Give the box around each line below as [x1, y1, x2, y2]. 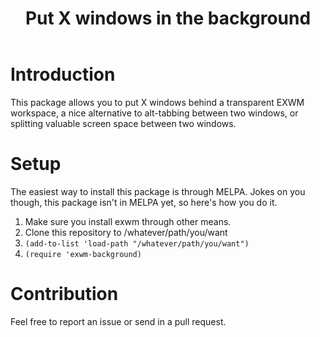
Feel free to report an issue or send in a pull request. [10, 315, 227, 327]
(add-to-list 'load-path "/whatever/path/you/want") [24, 238, 250, 249]
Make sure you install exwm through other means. [24, 215, 232, 227]
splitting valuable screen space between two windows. [10, 117, 237, 129]
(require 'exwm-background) [24, 249, 142, 259]
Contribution [10, 283, 119, 306]
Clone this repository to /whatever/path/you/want [24, 226, 228, 238]
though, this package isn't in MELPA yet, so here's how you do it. [10, 196, 278, 208]
